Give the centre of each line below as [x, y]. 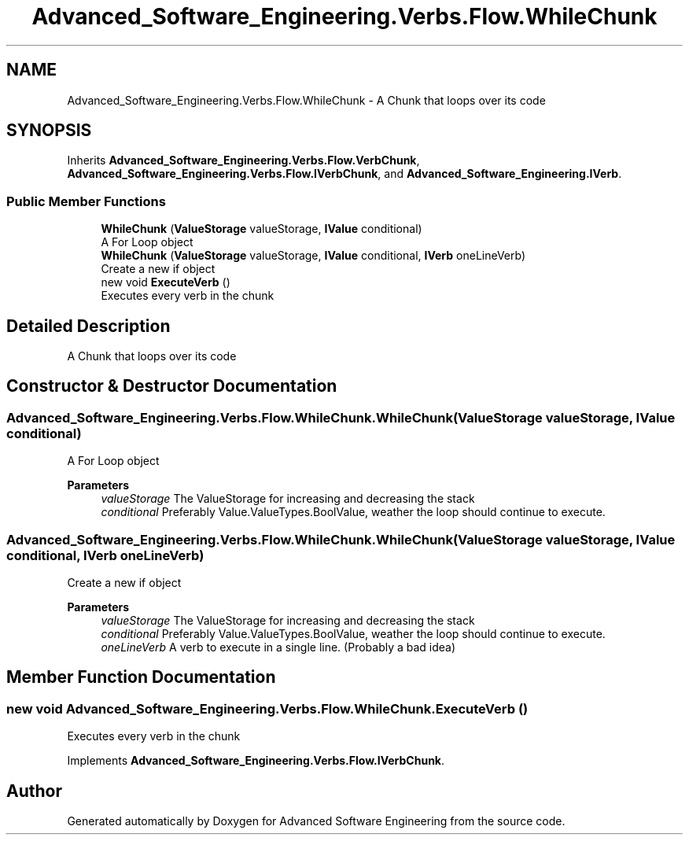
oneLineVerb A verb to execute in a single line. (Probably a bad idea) [278, 647]
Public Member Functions [86, 201]
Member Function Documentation [141, 677]
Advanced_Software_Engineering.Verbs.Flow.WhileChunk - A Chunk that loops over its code [306, 100]
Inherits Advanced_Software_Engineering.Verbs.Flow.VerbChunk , [243, 160]
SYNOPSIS [49, 131]
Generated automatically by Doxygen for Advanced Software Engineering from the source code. [316, 821]
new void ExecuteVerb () [166, 282]
